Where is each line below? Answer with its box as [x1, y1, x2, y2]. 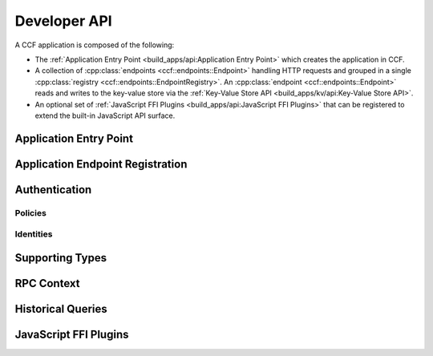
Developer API [14, 12, 112, 30]
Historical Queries [14, 301, 107, 316]
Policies [14, 207, 47, 218]
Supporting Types [14, 251, 107, 265]
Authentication [14, 183, 92, 196]
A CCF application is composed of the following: [14, 40, 175, 50]
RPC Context [14, 277, 80, 290]
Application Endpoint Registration [14, 157, 188, 171]
